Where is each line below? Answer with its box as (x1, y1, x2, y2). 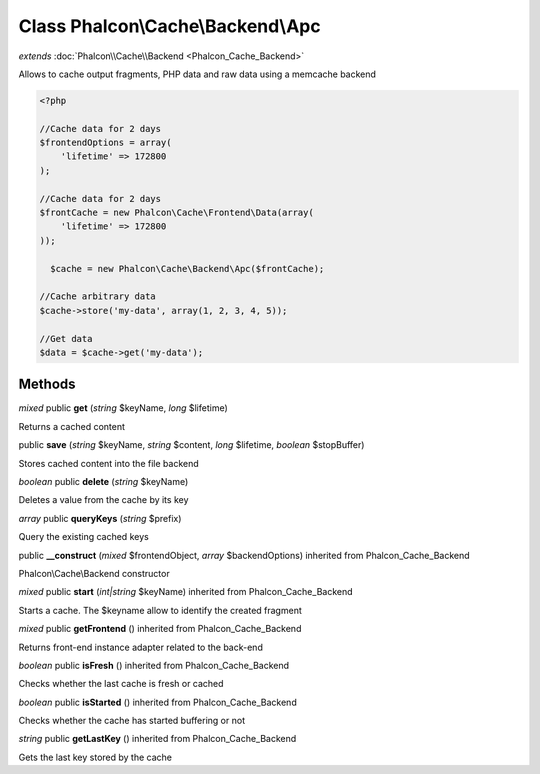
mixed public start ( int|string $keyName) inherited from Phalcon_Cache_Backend (18, 586, 354, 598)
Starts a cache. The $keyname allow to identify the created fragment (18, 604, 302, 616)
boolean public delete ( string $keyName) (18, 476, 189, 488)
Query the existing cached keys (18, 531, 149, 543)
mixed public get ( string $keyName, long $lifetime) (18, 402, 229, 414)
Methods (18, 376, 76, 393)
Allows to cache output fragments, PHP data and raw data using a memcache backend (18, 68, 377, 80)
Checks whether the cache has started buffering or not (18, 715, 245, 727)
